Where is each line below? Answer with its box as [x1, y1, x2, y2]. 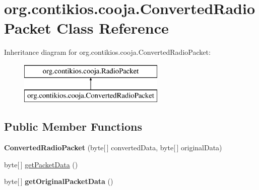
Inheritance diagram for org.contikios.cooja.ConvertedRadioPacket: [4, 47, 211, 57]
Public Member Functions [4, 119, 142, 134]
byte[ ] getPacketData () [4, 159, 78, 169]
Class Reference [56, 18, 169, 38]
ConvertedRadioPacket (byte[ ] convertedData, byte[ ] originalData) [4, 142, 222, 153]
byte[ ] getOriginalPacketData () [4, 176, 113, 186]
